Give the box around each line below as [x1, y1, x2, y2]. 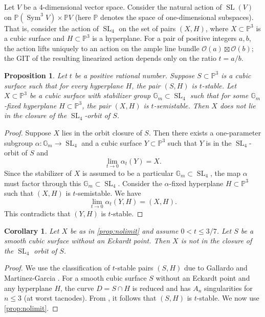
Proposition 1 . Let [4, 70, 67, 80]
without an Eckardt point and [156, 272, 250, 283]
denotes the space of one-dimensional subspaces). [100, 11, 254, 22]
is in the [206, 137, 232, 148]
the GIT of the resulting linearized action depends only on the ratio [4, 53, 216, 63]
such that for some [190, 90, 249, 101]
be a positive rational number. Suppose [74, 70, 195, 80]
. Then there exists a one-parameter [148, 127, 261, 138]
